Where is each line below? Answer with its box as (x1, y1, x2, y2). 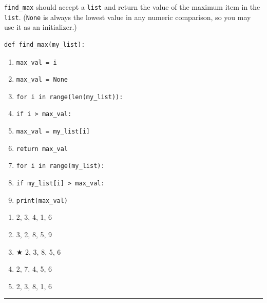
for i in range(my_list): (16, 162, 105, 170)
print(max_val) (16, 197, 68, 204)
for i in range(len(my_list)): (16, 93, 123, 101)
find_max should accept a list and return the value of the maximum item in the (4, 2, 260, 12)
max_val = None (16, 76, 68, 84)
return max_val (16, 145, 68, 153)
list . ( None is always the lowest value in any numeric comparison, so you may (4, 11, 251, 22)
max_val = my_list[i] (16, 128, 90, 136)
